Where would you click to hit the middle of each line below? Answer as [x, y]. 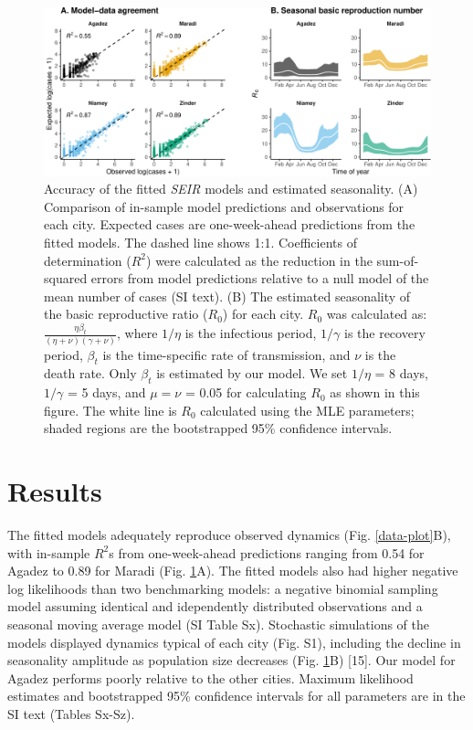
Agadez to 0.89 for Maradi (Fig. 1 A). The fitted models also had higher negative [233, 571]
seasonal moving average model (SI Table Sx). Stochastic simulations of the [219, 624]
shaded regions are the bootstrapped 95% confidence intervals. [218, 428]
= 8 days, [401, 373]
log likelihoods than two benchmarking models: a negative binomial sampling [223, 588]
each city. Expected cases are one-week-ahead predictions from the [230, 224]
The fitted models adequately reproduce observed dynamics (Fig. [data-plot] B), [229, 535]
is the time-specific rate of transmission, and [226, 354]
